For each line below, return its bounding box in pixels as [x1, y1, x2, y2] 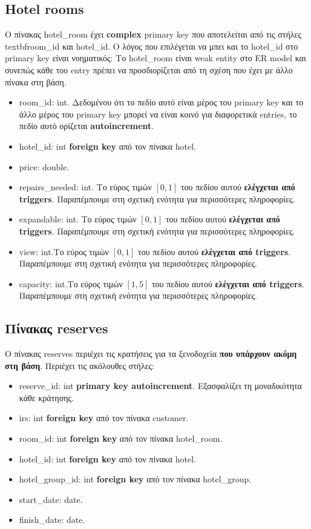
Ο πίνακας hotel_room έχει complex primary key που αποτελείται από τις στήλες [5, 28, 301, 41]
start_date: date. [19, 493, 83, 505]
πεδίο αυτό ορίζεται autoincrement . [19, 119, 154, 132]
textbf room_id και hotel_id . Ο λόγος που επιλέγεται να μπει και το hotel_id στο [5, 39, 298, 52]
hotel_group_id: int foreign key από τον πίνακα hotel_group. [19, 473, 252, 485]
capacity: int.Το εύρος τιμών [19, 277, 123, 290]
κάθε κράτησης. [19, 391, 74, 404]
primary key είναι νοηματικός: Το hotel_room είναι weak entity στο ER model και [5, 52, 306, 64]
